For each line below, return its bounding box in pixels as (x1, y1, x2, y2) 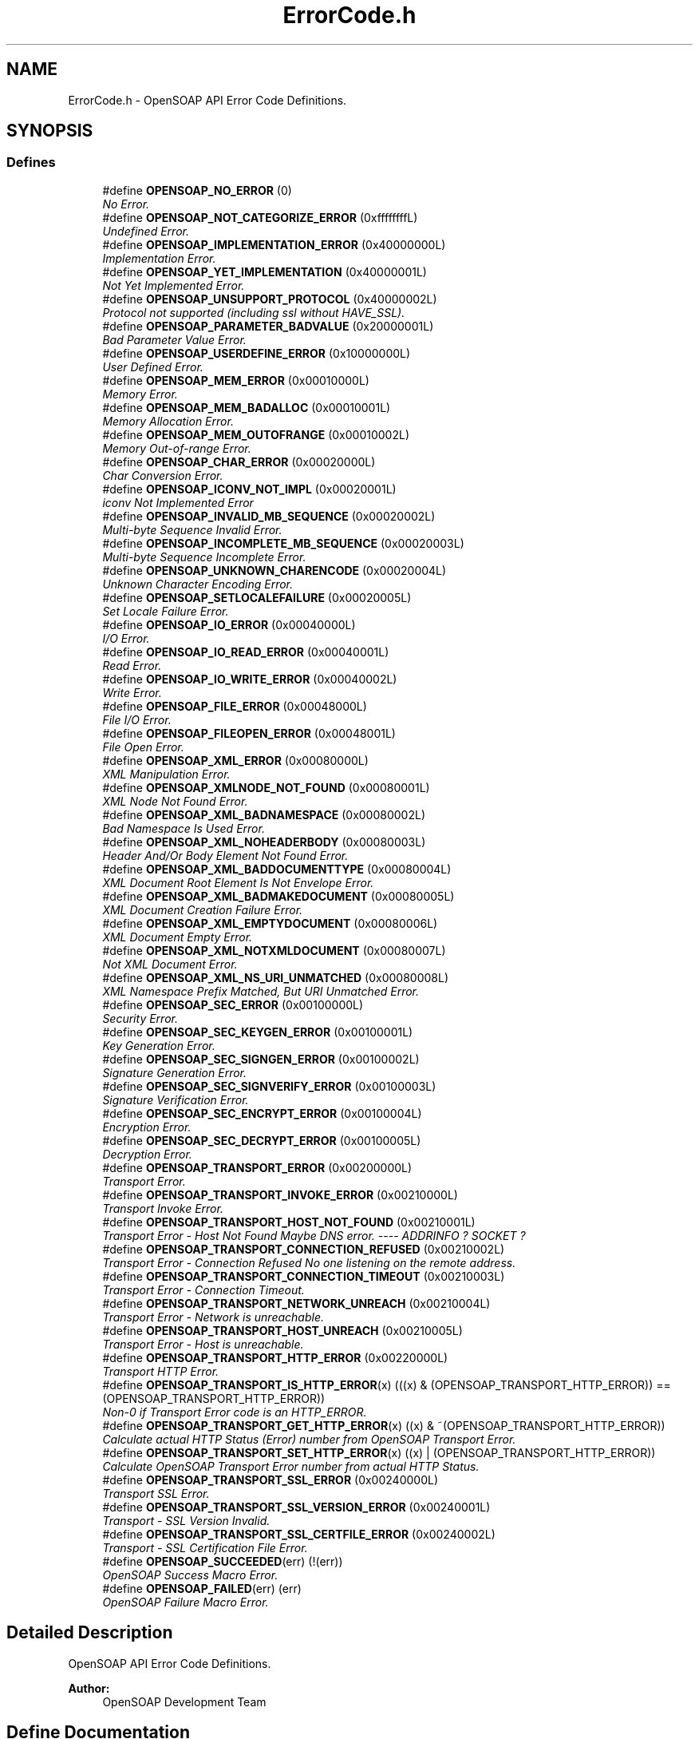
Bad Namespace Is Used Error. (102, 821, 265, 835)
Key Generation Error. (102, 1038, 215, 1052)
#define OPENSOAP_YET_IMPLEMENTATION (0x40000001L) (102, 264, 427, 279)
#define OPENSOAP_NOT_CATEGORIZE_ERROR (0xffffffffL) (102, 210, 418, 224)
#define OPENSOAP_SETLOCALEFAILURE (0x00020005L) (102, 590, 412, 604)
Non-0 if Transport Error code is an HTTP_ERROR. (102, 1404, 367, 1419)
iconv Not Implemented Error (102, 495, 254, 509)
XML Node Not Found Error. (102, 794, 248, 808)
